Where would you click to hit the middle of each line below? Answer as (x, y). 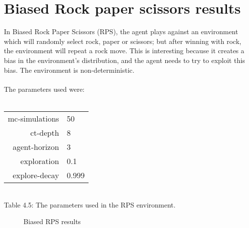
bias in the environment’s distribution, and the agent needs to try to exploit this (124, 60)
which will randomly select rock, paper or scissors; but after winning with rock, (123, 41)
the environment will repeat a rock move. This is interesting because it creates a (124, 51)
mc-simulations (34, 118)
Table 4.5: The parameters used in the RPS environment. (90, 205)
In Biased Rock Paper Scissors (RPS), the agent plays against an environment (121, 31)
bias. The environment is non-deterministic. (69, 70)
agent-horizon (36, 146)
